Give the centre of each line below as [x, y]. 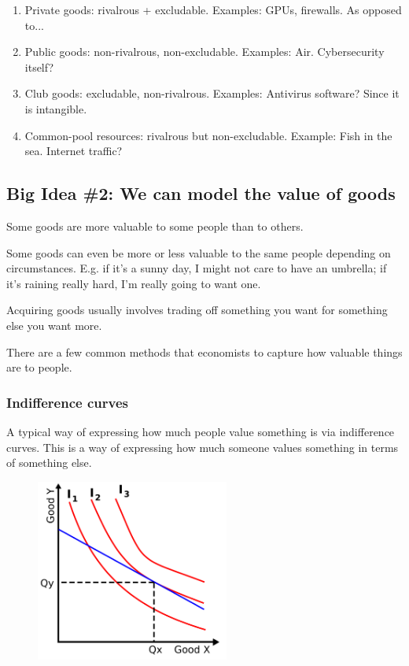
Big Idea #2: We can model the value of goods [201, 193]
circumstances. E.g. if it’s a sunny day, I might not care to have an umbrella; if [197, 268]
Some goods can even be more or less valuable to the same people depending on [199, 252]
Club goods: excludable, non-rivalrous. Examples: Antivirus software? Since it [212, 93]
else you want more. [54, 325]
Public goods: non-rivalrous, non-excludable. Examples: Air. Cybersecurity [204, 52]
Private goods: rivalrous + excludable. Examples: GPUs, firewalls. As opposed [213, 9]
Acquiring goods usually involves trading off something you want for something [197, 310]
